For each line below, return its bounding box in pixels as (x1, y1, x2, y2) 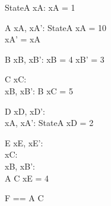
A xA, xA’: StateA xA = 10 (5, 21, 107, 33)
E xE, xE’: (5, 136, 43, 149)
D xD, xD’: (5, 104, 45, 117)
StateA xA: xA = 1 (5, 1, 75, 13)
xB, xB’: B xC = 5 (5, 84, 73, 97)
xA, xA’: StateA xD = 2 (5, 116, 94, 129)
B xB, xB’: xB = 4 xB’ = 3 (5, 53, 104, 65)
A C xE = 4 (5, 171, 49, 184)
